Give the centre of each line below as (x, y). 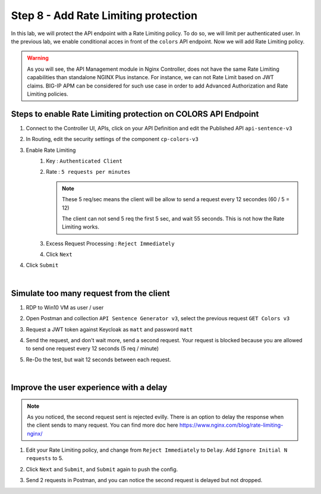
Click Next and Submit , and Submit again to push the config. (102, 469)
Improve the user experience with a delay (89, 387)
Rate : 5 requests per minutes (88, 172)
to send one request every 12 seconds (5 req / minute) (92, 349)
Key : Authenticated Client (84, 161)
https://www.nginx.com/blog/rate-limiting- (231, 425)
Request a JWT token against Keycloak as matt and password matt (109, 329)
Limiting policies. (48, 94)
